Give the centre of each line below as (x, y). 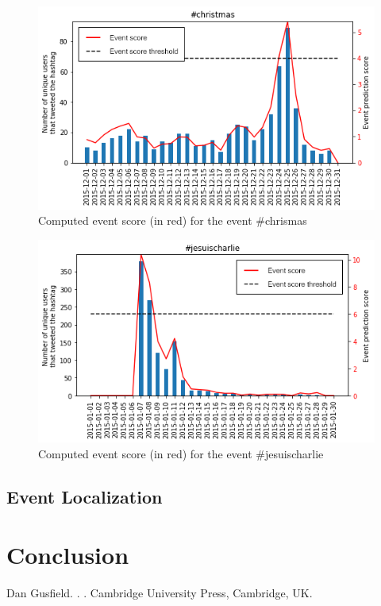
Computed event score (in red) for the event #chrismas (173, 220)
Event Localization (85, 496)
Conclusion (68, 555)
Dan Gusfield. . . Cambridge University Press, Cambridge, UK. (160, 593)
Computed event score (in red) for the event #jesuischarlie (181, 453)
